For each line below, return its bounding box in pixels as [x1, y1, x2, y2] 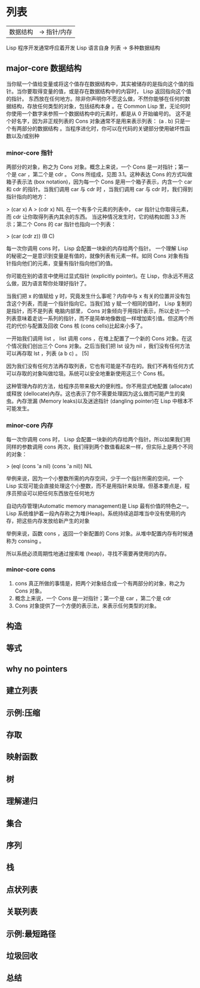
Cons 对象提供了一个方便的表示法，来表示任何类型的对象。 [14, 602, 160, 609]
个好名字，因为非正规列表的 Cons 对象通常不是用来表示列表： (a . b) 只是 [6, 117, 186, 124]
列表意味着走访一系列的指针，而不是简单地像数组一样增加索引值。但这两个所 [6, 315, 194, 322]
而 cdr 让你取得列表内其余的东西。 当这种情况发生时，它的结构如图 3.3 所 [6, 213, 186, 220]
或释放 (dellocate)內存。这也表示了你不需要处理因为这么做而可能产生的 [6, 390, 180, 397]
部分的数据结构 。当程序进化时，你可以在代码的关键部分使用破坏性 [21, 124, 185, 132]
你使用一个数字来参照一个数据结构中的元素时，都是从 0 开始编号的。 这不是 [6, 110, 192, 117]
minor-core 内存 [6, 421, 54, 429]
